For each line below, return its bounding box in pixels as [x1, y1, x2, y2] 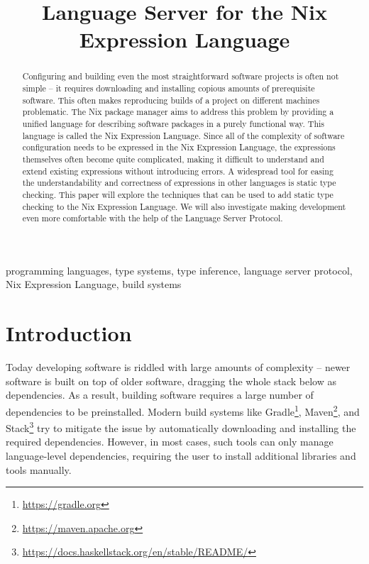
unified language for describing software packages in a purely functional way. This [22, 117, 324, 129]
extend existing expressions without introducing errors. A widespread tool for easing [22, 165, 334, 177]
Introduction [6, 319, 132, 348]
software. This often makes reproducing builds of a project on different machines [22, 94, 320, 106]
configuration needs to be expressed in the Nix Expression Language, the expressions [22, 141, 336, 153]
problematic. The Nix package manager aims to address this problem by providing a [22, 106, 334, 118]
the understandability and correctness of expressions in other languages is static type [22, 177, 336, 189]
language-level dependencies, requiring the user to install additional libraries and [6, 448, 356, 463]
